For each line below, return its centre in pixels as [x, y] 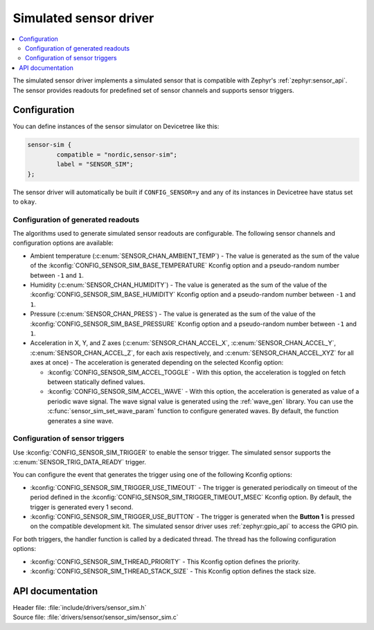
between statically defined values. [96, 382]
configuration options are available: [63, 243]
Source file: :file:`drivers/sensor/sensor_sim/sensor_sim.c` [96, 618]
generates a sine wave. [81, 421]
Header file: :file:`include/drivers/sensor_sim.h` [80, 607]
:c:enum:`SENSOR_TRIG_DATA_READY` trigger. [80, 462]
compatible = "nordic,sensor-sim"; [117, 155]
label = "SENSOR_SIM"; [95, 164]
